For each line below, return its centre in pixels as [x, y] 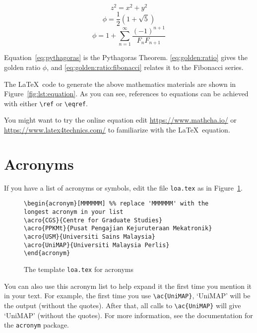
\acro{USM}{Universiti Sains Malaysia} [90, 237]
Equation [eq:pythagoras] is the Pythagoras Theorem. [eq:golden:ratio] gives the [126, 57]
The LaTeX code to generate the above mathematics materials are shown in [120, 84]
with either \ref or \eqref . [46, 103]
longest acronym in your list [74, 212]
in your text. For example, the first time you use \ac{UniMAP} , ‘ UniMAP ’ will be [127, 296]
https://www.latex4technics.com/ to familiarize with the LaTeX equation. [117, 130]
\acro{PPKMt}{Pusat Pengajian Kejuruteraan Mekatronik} [118, 229]
